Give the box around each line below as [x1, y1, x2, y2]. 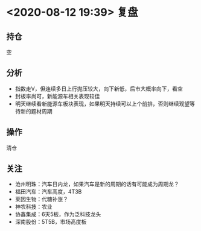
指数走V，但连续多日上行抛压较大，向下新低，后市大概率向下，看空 [14, 85, 183, 92]
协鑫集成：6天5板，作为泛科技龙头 [14, 210, 101, 218]
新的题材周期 [20, 107, 53, 115]
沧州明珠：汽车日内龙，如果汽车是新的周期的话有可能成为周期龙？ [14, 180, 179, 188]
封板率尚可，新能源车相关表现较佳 [14, 92, 100, 100]
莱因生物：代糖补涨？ [14, 195, 68, 203]
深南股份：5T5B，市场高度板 [14, 218, 87, 226]
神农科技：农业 [14, 203, 53, 210]
